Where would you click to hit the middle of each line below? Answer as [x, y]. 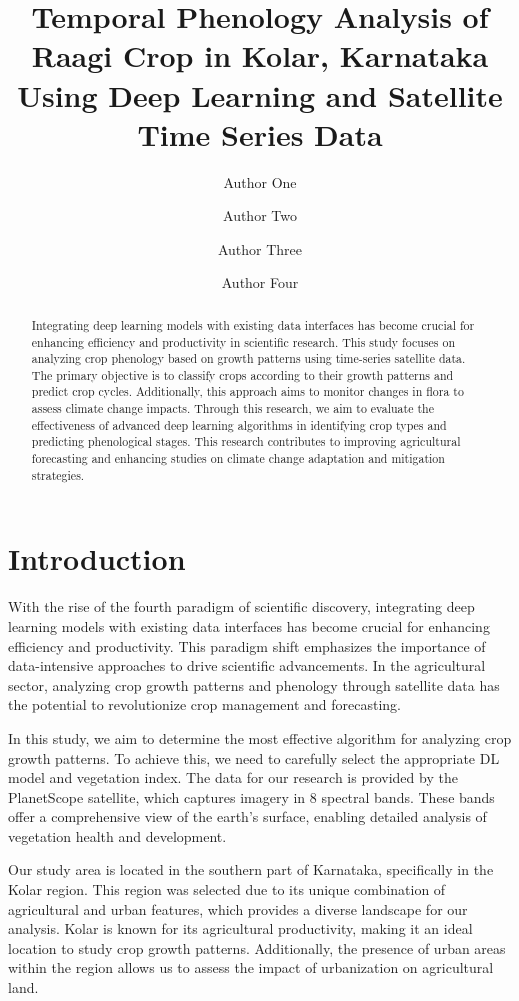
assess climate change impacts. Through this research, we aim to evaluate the [232, 408]
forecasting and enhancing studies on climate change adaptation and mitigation [238, 458]
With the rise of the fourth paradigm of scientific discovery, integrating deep [241, 606]
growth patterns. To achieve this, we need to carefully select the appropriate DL [254, 757]
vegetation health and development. [117, 835]
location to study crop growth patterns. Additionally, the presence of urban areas [257, 947]
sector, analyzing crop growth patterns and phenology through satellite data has [254, 684]
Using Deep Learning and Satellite [260, 94]
